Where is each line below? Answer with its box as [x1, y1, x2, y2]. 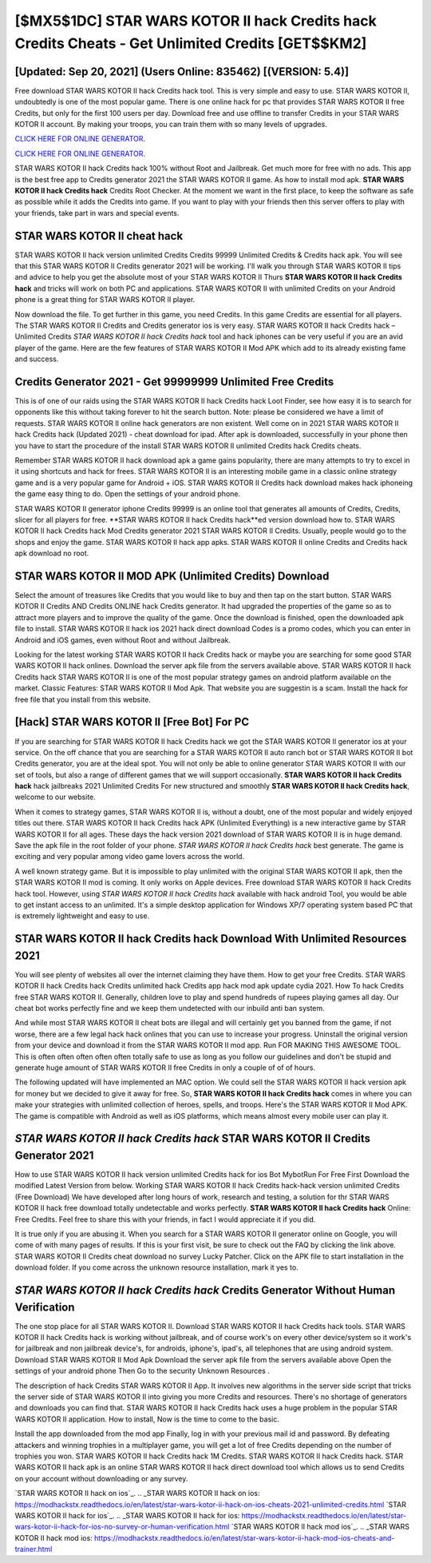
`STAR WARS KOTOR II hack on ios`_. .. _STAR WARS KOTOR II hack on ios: [14, 1489, 260, 1498]
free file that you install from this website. [14, 694, 152, 704]
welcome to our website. [14, 792, 96, 802]
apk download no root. [14, 548, 89, 559]
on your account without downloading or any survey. [14, 1474, 188, 1483]
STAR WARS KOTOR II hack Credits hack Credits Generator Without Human [14, 1283, 395, 1297]
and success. [14, 354, 59, 364]
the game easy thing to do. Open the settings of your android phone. [14, 489, 241, 499]
